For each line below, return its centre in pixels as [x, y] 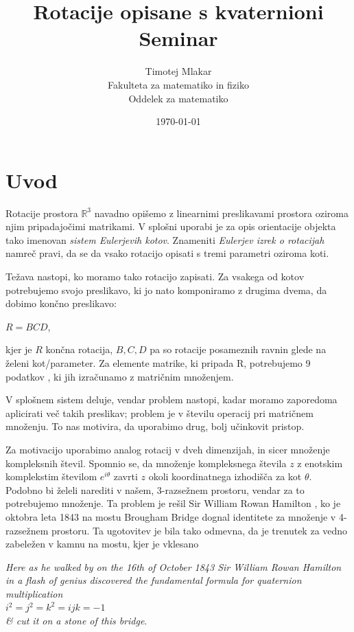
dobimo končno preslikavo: [61, 303]
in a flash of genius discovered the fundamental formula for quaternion [154, 580]
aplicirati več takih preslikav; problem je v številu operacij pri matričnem [160, 413]
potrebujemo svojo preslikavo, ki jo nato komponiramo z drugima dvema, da [166, 290]
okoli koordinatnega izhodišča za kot [225, 476]
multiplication [34, 593]
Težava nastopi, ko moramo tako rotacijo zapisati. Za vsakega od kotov [155, 276]
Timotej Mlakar [178, 71]
